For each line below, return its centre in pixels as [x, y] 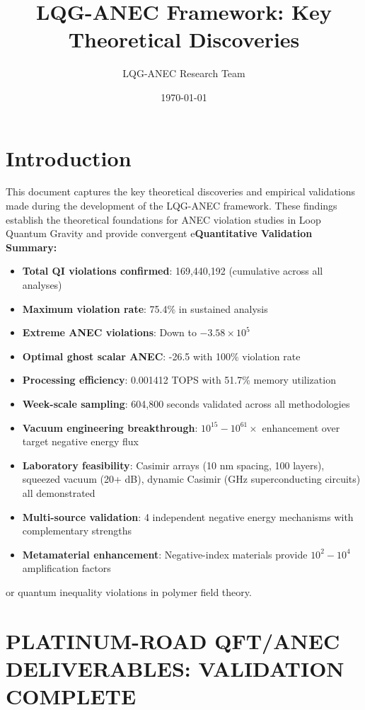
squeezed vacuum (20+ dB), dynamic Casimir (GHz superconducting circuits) [191, 479]
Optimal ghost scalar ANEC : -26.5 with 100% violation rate [161, 356]
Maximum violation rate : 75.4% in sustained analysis [145, 308]
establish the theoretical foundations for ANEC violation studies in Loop [163, 219]
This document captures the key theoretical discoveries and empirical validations [181, 191]
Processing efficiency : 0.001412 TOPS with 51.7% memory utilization [179, 380]
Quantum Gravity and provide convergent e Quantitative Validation [159, 233]
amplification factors [66, 568]
